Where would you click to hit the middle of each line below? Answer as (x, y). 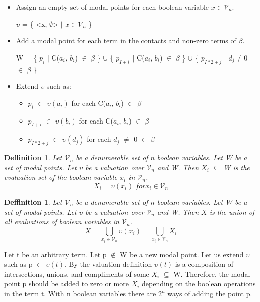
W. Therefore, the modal (212, 274)
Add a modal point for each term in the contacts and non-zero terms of (126, 41)
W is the (237, 167)
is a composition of (204, 264)
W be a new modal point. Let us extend (182, 254)
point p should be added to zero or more (67, 284)
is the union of (232, 212)
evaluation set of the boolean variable (61, 177)
